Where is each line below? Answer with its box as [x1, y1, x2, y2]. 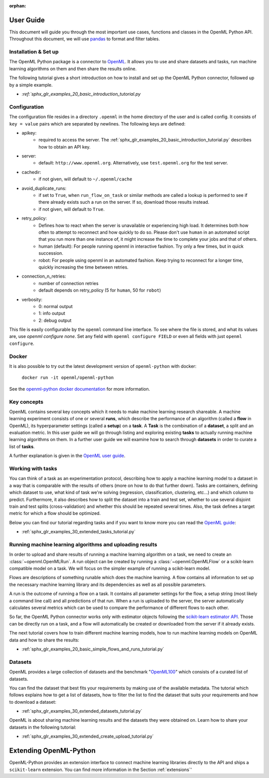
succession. [38, 250, 63, 256]
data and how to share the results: [9, 637, 80, 643]
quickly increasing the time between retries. [38, 264, 129, 270]
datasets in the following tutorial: [9, 724, 77, 730]
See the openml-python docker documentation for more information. [9, 386, 150, 392]
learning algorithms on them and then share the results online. [9, 65, 137, 72]
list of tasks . [9, 444, 35, 450]
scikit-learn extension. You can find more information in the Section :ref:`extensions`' [9, 767, 192, 773]
